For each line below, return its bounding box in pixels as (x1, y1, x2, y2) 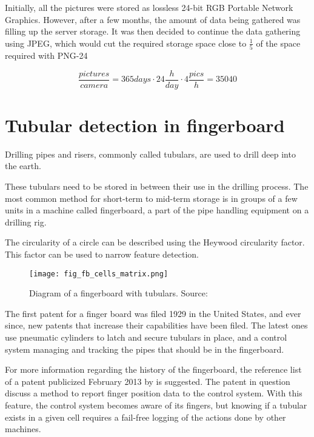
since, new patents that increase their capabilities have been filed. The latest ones (5, 319, 308, 332)
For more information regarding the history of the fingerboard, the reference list (5, 363, 302, 376)
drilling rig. (5, 215, 47, 228)
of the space (256, 36, 301, 49)
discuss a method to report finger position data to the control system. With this (5, 387, 302, 399)
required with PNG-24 (5, 49, 88, 62)
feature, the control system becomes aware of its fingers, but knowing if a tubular (5, 399, 307, 412)
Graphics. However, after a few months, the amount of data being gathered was (5, 13, 301, 25)
